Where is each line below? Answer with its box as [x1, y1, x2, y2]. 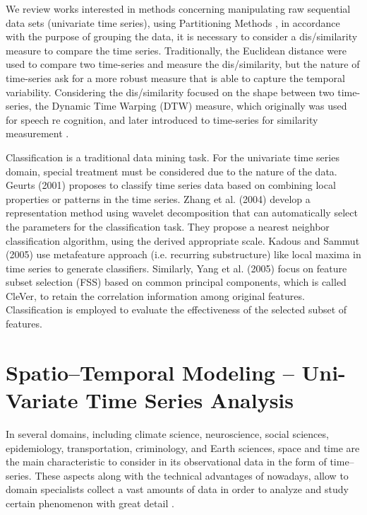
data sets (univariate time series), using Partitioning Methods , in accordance [6, 15, 340, 30]
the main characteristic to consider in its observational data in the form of [6, 454, 327, 469]
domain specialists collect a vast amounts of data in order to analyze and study [6, 482, 349, 497]
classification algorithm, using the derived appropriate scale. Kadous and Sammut [6, 233, 360, 248]
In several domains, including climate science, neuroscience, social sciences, [6, 426, 329, 441]
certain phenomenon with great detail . [6, 495, 174, 510]
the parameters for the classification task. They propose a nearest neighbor [6, 219, 330, 233]
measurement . [6, 126, 69, 141]
